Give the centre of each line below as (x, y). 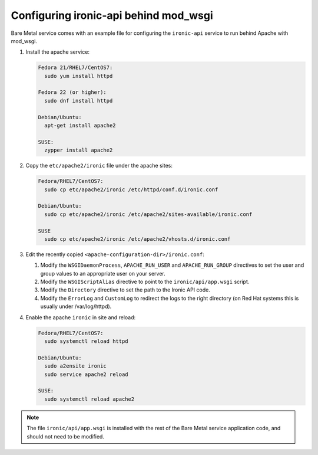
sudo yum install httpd (79, 76)
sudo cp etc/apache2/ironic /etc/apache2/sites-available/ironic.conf (148, 214)
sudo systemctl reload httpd (87, 341)
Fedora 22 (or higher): (72, 92)
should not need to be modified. (65, 436)
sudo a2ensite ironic (76, 366)
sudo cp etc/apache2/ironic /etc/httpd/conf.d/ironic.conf (131, 189)
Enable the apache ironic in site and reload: (81, 317)
